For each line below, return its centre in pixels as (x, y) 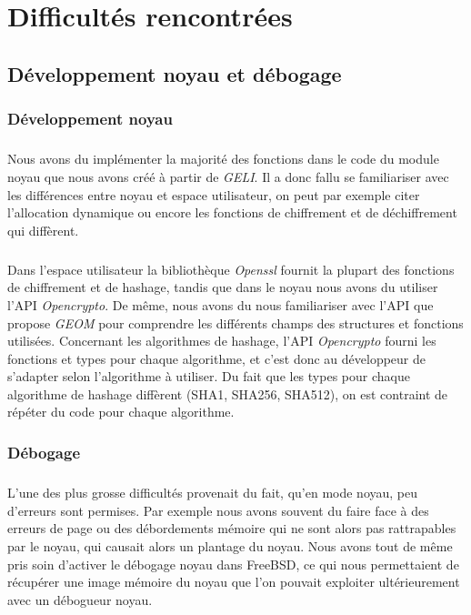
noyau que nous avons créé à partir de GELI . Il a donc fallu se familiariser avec (228, 176)
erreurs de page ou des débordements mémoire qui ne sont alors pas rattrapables (232, 528)
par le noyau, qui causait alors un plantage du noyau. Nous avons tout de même (230, 546)
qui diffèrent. (43, 230)
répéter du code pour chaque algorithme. (121, 412)
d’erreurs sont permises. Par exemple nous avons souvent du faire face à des (218, 510)
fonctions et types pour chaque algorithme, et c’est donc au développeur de (217, 358)
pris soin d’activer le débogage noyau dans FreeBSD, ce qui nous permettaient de (233, 564)
